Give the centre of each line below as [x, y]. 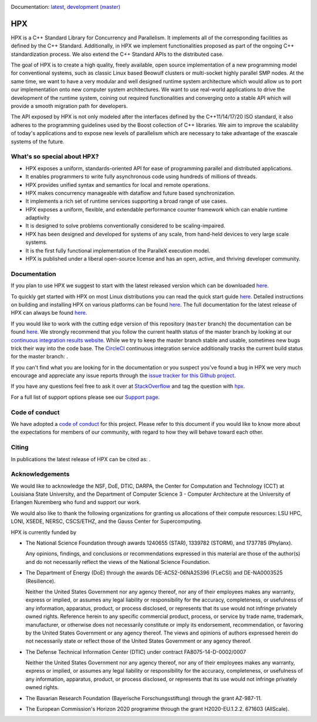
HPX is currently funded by [43, 532]
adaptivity [38, 218]
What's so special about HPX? [55, 157]
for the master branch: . [39, 357]
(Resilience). [41, 581]
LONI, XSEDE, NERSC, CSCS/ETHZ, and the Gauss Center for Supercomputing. [107, 521]
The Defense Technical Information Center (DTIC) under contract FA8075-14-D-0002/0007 [136, 652]
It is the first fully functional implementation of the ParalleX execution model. [118, 250]
